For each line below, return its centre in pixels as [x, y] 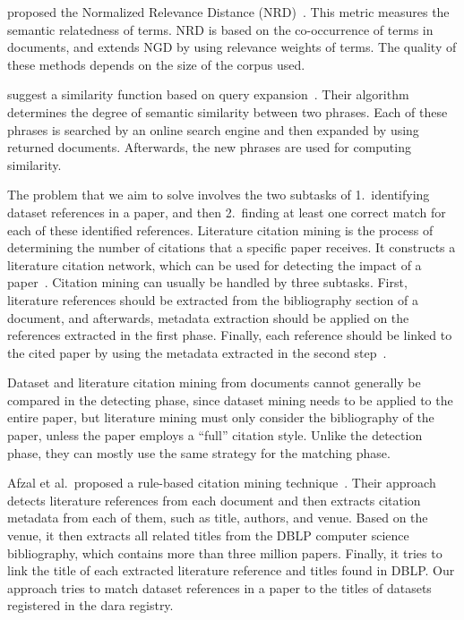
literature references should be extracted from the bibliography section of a [213, 299]
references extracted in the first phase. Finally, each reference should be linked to [230, 335]
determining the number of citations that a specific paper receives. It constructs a [232, 247]
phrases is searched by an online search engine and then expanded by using [213, 129]
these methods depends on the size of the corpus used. [156, 64]
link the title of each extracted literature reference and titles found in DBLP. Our [231, 570]
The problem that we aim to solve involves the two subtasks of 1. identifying [219, 195]
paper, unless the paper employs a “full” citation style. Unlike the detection [215, 435]
